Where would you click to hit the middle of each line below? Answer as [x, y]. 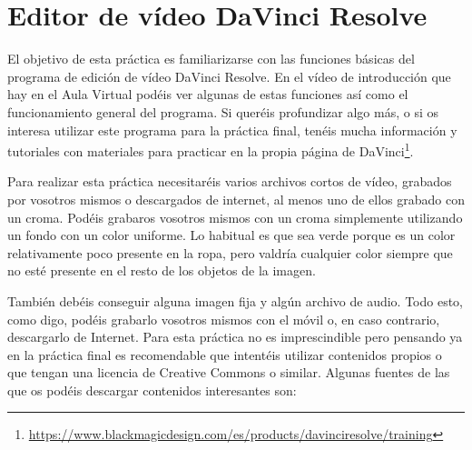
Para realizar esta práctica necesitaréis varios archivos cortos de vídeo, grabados [230, 181]
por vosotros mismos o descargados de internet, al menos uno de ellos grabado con [236, 199]
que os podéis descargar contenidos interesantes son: [152, 390]
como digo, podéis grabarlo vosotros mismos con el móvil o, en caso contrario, [224, 319]
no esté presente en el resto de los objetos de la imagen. [162, 270]
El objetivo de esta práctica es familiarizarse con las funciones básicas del [211, 59]
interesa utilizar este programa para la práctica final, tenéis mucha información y [232, 130]
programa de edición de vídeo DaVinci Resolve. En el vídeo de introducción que [229, 76]
